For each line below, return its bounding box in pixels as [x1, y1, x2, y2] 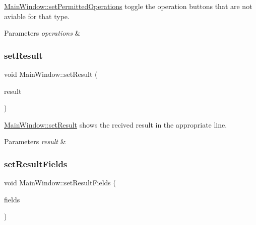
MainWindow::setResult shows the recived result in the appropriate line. [4, 119, 227, 130]
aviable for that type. [4, 11, 70, 21]
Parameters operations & [4, 28, 81, 38]
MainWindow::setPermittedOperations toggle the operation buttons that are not [4, 1, 252, 11]
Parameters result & [4, 136, 66, 147]
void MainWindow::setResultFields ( [4, 177, 116, 188]
